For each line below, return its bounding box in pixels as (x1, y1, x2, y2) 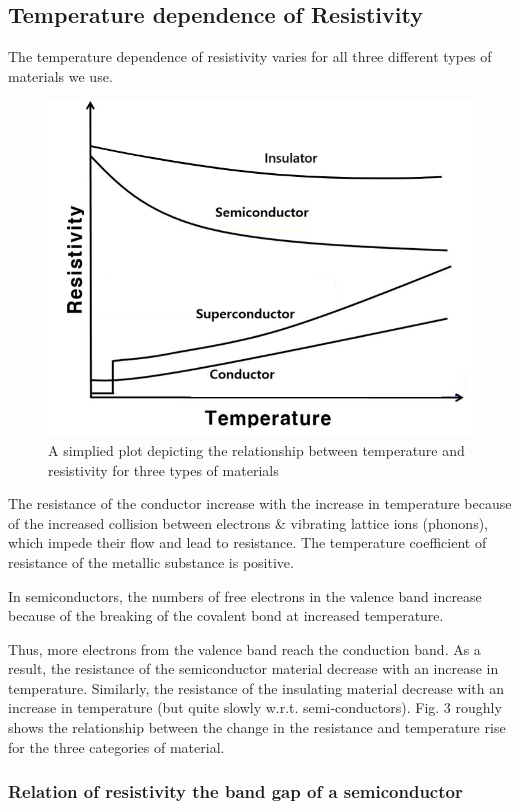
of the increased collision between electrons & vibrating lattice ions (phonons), (8, 512, 489, 533)
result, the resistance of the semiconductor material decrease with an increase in (8, 658, 499, 679)
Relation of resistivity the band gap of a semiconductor (8, 779, 463, 804)
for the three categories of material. (8, 736, 225, 757)
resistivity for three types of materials (48, 459, 279, 480)
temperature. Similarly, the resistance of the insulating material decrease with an (8, 677, 504, 698)
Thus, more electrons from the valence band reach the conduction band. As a (8, 638, 481, 659)
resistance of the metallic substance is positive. (8, 551, 294, 572)
